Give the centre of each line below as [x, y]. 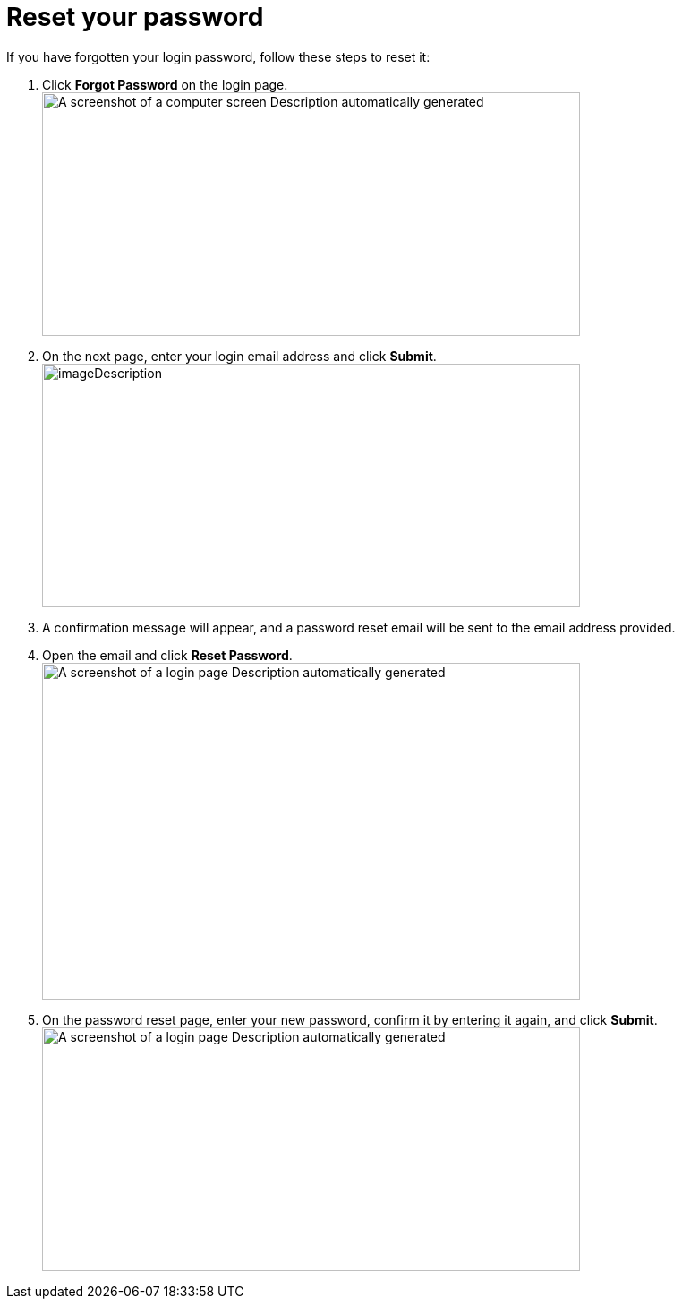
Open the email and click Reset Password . [167, 655]
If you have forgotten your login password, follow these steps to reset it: [218, 56]
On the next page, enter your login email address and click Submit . [239, 356]
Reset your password [135, 17]
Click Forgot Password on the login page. [165, 84]
